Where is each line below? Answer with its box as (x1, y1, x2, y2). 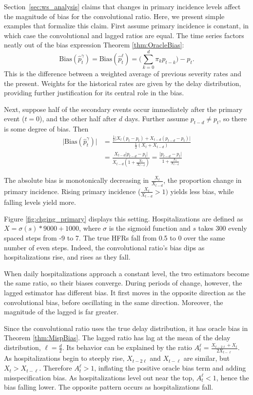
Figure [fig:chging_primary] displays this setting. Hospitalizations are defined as (4, 213, 243, 223)
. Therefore (39, 363, 72, 373)
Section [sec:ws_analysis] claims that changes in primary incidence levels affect (4, 1, 241, 11)
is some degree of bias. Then (4, 124, 89, 134)
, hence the (216, 372, 249, 382)
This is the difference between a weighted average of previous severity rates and (4, 68, 242, 79)
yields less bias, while (170, 186, 234, 196)
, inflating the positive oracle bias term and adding (94, 363, 246, 373)
